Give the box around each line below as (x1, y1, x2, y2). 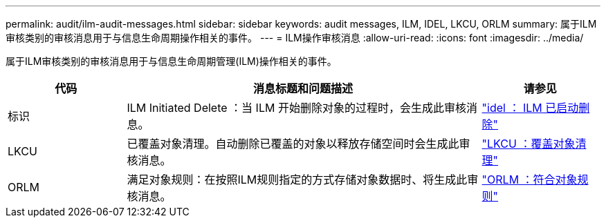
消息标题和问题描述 (252, 81, 353, 95)
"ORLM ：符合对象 (481, 173, 578, 186)
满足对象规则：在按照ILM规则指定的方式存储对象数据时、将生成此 (127, 173, 468, 186)
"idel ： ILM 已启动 (481, 101, 579, 115)
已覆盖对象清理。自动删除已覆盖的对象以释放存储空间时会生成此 (127, 137, 459, 151)
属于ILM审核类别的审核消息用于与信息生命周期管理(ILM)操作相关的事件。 (6, 55, 337, 67)
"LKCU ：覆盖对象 (481, 137, 576, 151)
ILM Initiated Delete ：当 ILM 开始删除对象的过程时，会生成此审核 (127, 101, 466, 115)
